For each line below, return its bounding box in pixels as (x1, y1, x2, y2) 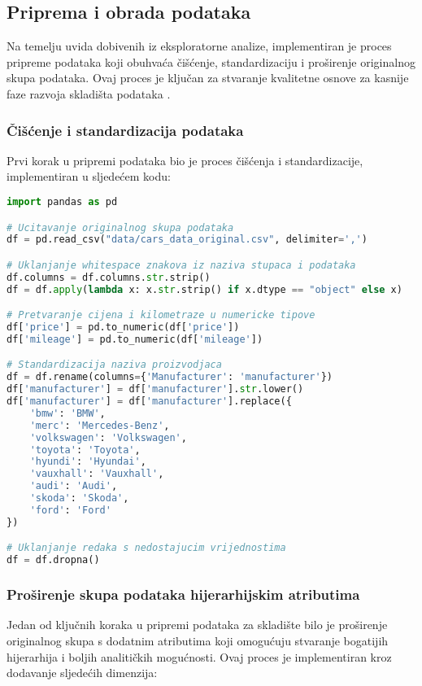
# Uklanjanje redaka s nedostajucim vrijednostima (7, 542, 286, 554)
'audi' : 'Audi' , (29, 480, 118, 492)
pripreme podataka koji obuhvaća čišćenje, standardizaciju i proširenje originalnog (7, 53, 415, 70)
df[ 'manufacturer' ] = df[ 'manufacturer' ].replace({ (7, 395, 292, 408)
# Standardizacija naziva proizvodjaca (7, 359, 222, 371)
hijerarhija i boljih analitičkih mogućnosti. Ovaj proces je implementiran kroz (7, 648, 392, 665)
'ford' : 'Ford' (29, 504, 111, 516)
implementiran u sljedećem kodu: (7, 168, 171, 185)
